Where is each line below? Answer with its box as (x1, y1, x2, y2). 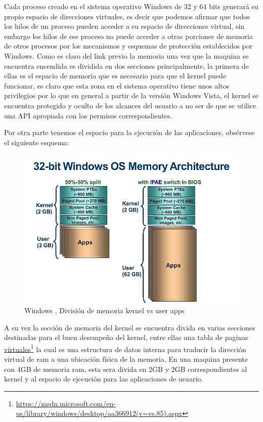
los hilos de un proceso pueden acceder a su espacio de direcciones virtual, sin (4, 21, 245, 31)
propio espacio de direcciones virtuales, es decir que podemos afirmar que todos (4, 11, 250, 21)
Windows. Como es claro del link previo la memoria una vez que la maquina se (4, 50, 249, 61)
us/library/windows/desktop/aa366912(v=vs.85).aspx (16, 408, 183, 418)
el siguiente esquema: (4, 137, 69, 147)
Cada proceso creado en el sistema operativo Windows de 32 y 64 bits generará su (4, 1, 258, 11)
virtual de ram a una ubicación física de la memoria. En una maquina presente (4, 354, 248, 364)
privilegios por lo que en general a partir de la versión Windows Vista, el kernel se (4, 90, 259, 101)
